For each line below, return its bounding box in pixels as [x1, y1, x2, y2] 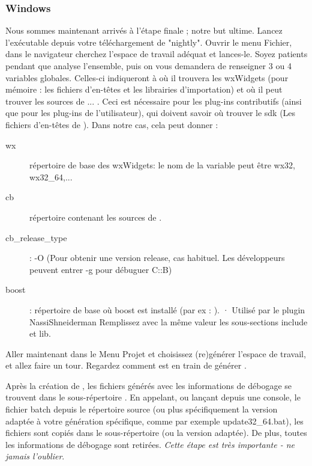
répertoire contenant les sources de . [29, 210, 162, 223]
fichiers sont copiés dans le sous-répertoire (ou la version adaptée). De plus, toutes [5, 426, 307, 439]
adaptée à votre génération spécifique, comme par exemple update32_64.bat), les [5, 414, 304, 427]
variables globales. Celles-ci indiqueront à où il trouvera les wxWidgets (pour [5, 71, 289, 84]
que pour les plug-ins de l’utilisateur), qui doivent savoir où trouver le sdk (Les [5, 106, 296, 119]
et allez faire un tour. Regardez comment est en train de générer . [5, 359, 247, 372]
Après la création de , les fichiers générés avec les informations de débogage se [5, 379, 292, 391]
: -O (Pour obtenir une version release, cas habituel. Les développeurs [29, 251, 285, 264]
